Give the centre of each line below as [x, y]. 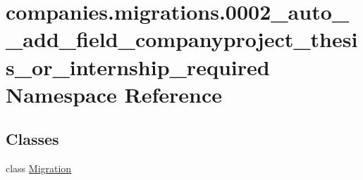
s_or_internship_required [138, 66]
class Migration [39, 168]
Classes [32, 139]
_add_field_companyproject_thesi [182, 39]
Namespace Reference [114, 94]
